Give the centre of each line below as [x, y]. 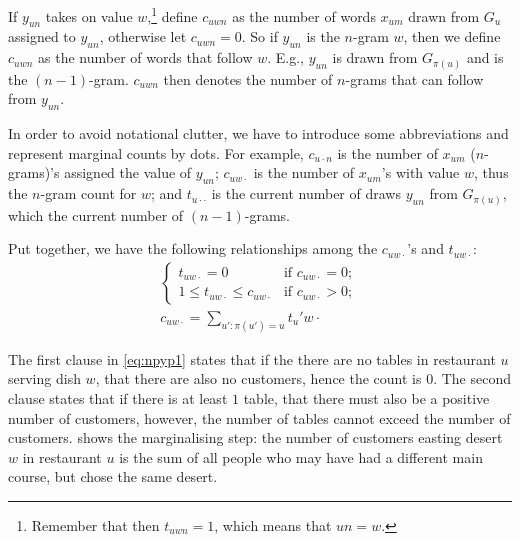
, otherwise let [143, 36]
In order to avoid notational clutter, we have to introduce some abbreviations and [258, 133]
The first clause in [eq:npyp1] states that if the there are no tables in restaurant [252, 358]
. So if [259, 36]
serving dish [44, 378]
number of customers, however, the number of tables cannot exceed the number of [259, 417]
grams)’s [34, 172]
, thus [491, 172]
